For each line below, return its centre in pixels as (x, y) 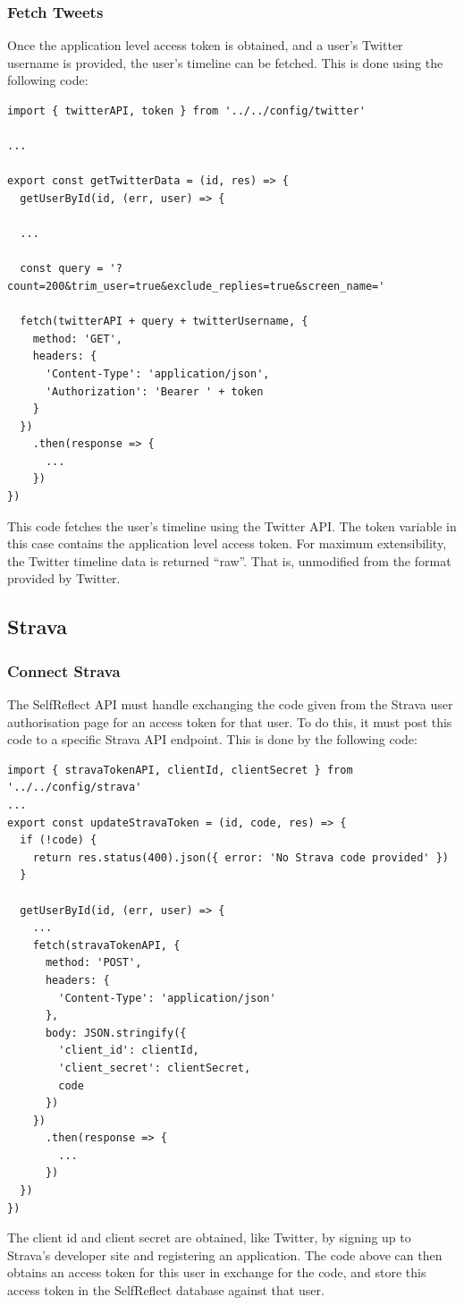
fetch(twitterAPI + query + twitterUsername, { (164, 322)
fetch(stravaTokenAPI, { (106, 945)
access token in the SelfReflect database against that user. (166, 1290)
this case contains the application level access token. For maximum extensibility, (227, 543)
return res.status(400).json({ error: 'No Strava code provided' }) (240, 857)
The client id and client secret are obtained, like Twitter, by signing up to (209, 1237)
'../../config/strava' (75, 788)
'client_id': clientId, (129, 1051)
